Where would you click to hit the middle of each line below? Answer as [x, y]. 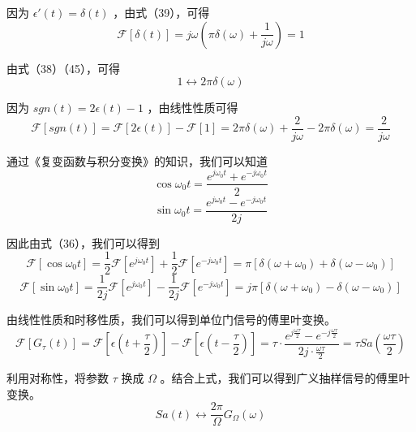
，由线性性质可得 [193, 108]
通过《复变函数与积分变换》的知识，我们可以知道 [137, 160]
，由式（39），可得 [161, 12]
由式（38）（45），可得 [63, 68]
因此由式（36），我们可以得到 [83, 242]
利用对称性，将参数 [58, 378]
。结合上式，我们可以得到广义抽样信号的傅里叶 [285, 378]
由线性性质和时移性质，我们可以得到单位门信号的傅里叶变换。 [171, 320]
